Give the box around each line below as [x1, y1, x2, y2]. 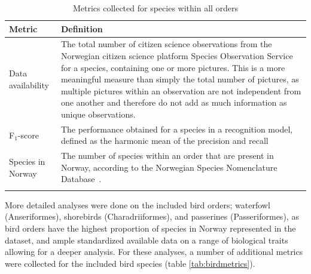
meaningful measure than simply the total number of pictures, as [60, 73, 299, 85]
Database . [60, 173, 102, 185]
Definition [60, 22, 103, 35]
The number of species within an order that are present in [60, 149, 274, 162]
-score [17, 128, 39, 141]
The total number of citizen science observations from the [60, 38, 272, 50]
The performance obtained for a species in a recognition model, [60, 122, 293, 135]
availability [9, 79, 49, 91]
